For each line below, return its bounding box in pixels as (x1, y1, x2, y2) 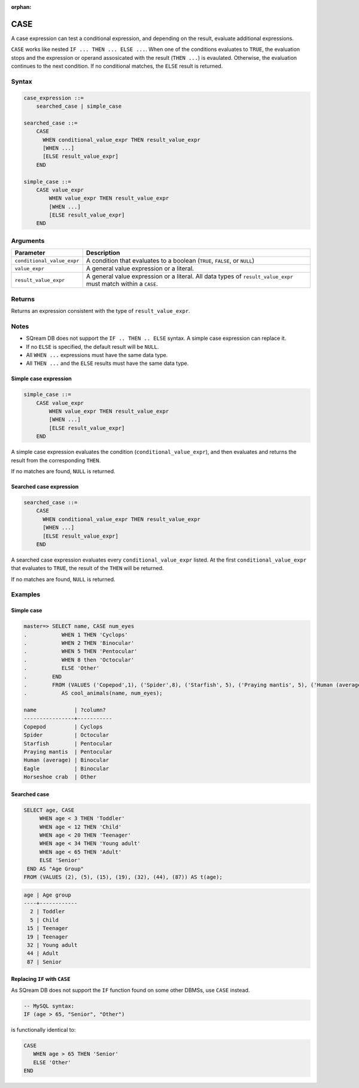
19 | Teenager (27, 933, 68, 940)
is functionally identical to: (11, 1026, 76, 1034)
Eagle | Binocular (23, 765, 109, 772)
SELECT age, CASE (23, 806, 75, 813)
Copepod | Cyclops (23, 723, 103, 730)
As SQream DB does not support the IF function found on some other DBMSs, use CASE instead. (11, 986, 250, 993)
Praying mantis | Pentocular (23, 748, 112, 755)
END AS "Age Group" (27, 865, 84, 872)
